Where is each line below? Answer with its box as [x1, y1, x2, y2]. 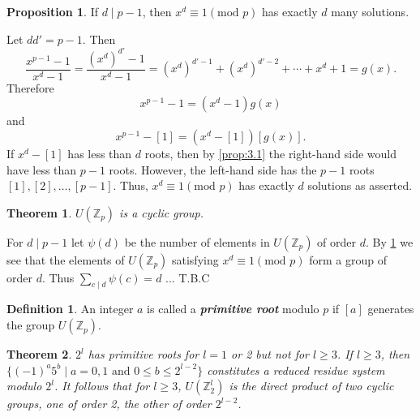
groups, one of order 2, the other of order [6, 395, 212, 412]
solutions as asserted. [307, 177, 413, 194]
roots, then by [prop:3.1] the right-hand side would [144, 144, 397, 161]
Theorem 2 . [6, 346, 72, 363]
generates [367, 300, 414, 317]
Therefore [6, 79, 54, 96]
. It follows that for [54, 377, 150, 394]
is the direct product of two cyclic [229, 377, 394, 394]
